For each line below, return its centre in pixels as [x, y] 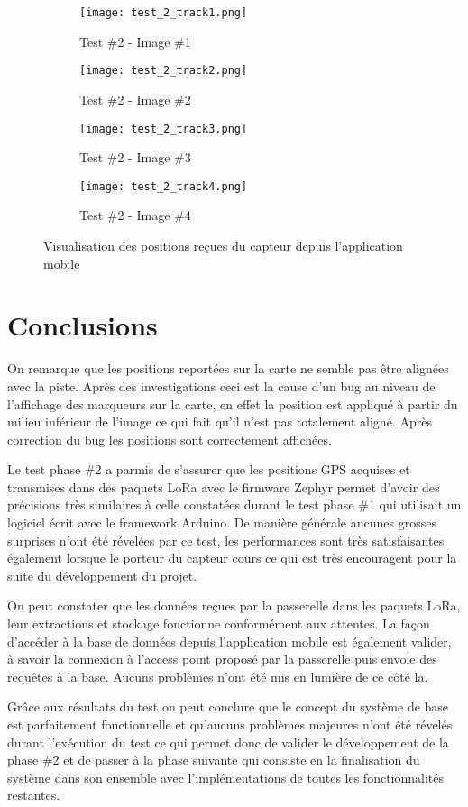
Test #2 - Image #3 [135, 157]
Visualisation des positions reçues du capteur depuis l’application [223, 245]
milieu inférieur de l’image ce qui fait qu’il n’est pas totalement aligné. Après [220, 422]
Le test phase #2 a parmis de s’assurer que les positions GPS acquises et [209, 469]
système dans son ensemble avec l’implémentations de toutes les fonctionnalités [226, 777]
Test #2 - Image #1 [135, 41]
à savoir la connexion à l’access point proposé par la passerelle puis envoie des [222, 659]
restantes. [34, 795]
